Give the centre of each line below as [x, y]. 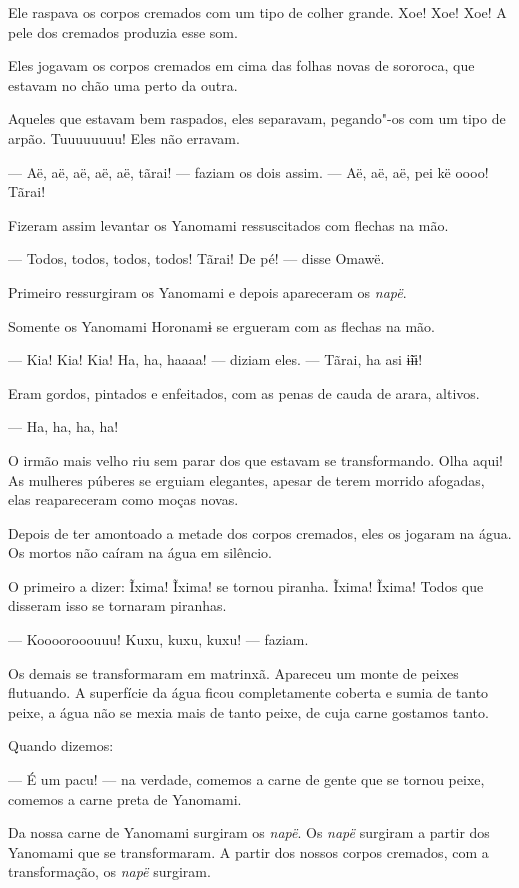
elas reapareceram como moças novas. [123, 499]
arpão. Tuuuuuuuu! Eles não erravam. [124, 137]
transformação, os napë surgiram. [109, 871]
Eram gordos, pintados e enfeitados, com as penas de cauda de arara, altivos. [244, 392]
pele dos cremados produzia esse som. [123, 31]
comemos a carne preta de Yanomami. [125, 798]
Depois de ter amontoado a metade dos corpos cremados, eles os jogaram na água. [260, 532]
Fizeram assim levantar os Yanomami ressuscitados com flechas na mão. [228, 224]
